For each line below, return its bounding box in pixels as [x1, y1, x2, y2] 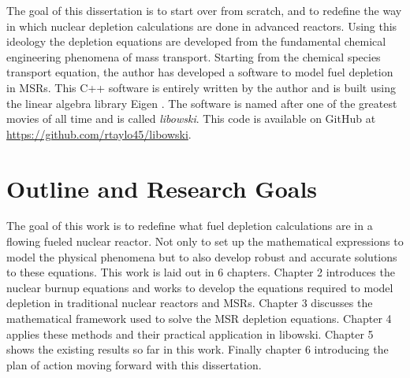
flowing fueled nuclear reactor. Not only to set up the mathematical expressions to [6, 233, 404, 250]
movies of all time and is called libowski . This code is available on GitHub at [6, 110, 376, 127]
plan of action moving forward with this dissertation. [6, 356, 262, 372]
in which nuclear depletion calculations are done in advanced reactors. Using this [6, 17, 397, 34]
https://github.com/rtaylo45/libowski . [6, 125, 192, 142]
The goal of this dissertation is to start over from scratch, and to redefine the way [6, 2, 402, 18]
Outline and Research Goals [6, 172, 318, 204]
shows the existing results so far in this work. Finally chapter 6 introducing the [6, 341, 389, 358]
